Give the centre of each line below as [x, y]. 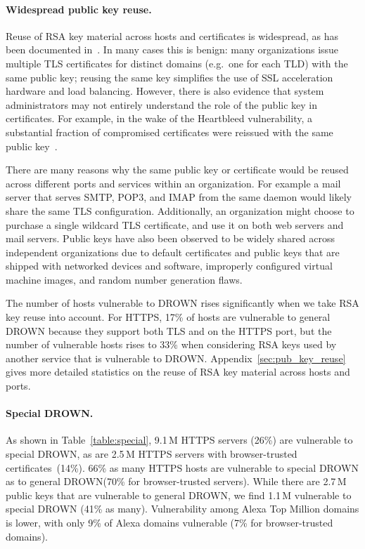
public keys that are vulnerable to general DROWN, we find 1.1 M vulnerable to [179, 495]
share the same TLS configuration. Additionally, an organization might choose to [180, 210]
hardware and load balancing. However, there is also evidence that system [165, 91]
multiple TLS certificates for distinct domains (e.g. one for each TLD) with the [177, 63]
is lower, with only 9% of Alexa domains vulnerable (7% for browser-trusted [169, 522]
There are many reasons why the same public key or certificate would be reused [177, 170]
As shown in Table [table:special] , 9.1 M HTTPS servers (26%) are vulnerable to [179, 440]
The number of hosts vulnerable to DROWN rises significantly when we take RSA [182, 303]
